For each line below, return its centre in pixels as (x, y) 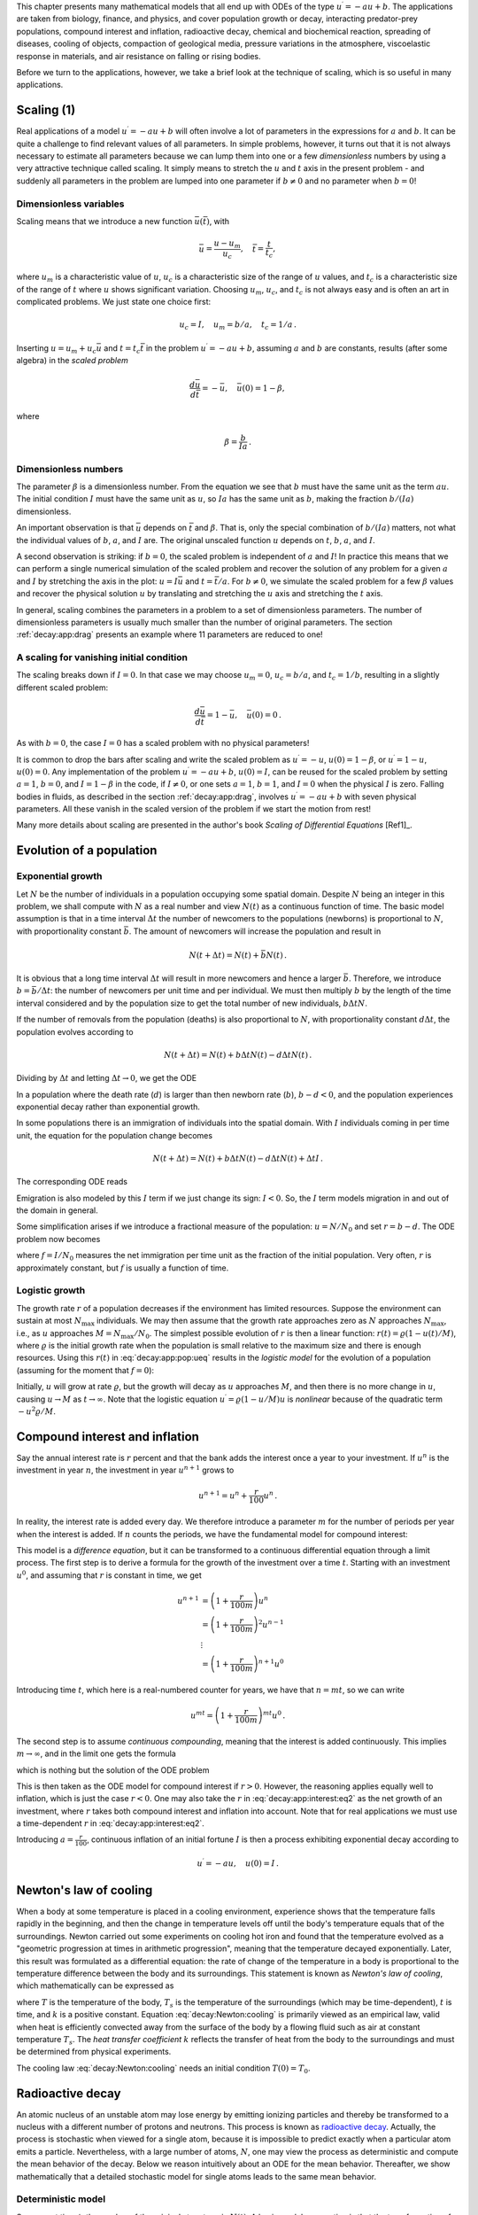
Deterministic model (61, 2199)
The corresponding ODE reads (72, 1182)
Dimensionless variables (70, 204)
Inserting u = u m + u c (57, 349)
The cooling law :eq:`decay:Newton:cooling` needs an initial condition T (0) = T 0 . (163, 2069)
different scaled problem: (62, 688)
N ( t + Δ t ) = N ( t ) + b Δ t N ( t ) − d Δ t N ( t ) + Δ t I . (238, 1158)
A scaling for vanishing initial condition (102, 657)
